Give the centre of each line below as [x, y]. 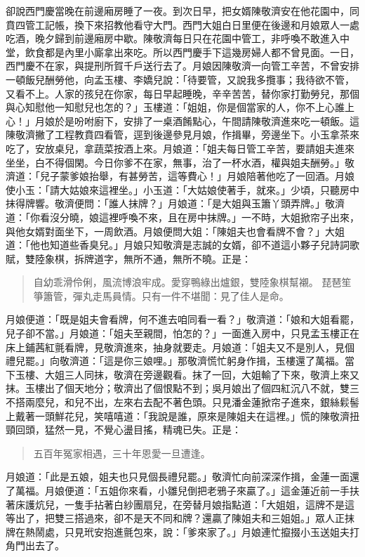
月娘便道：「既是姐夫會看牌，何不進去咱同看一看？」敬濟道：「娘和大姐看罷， [182, 319]
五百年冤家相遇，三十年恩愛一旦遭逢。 [122, 453]
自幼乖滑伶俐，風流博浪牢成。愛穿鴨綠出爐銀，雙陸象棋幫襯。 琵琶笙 [192, 282]
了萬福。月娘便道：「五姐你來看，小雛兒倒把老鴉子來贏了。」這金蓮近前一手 [178, 490]
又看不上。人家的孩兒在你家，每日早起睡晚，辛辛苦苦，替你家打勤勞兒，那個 [182, 93]
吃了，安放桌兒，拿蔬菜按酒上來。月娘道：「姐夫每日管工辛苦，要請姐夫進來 [180, 148]
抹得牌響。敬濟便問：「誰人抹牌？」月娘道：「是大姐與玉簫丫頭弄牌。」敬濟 [175, 203]
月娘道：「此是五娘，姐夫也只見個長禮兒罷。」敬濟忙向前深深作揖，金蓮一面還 [182, 477]
